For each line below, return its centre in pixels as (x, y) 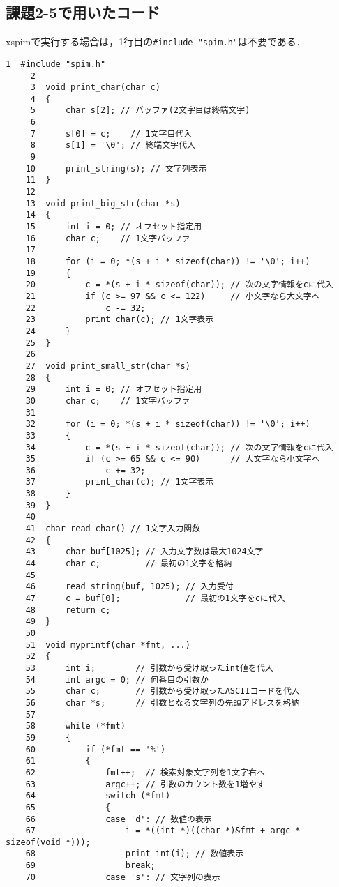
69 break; (90, 866)
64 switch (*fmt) (98, 796)
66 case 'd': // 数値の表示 (119, 819)
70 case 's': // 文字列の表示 (123, 877)
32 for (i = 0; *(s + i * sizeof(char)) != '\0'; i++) (168, 424)
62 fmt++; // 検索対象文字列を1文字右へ (145, 772)
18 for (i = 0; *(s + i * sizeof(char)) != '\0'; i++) (168, 262)
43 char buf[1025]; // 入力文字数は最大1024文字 (144, 552)
